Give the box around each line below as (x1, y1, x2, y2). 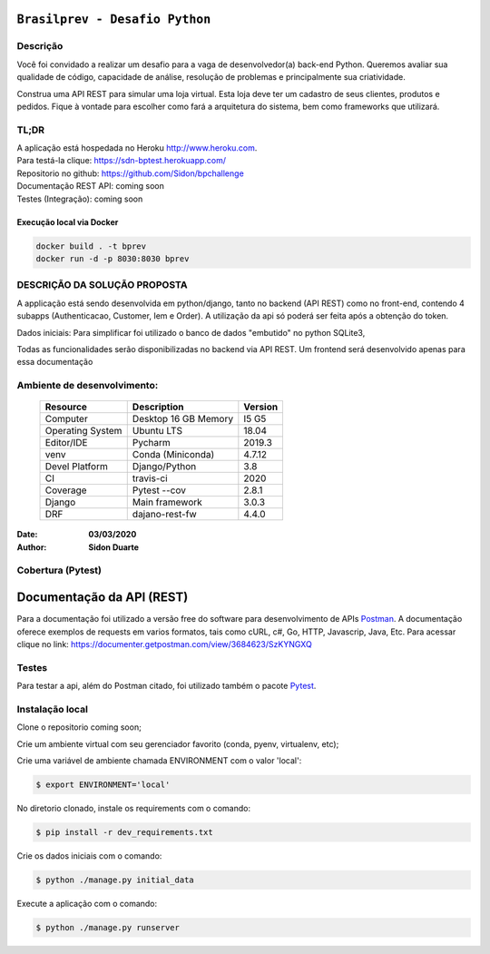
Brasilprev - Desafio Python (16, 12, 211, 27)
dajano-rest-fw (132, 508, 197, 521)
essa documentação (16, 357, 93, 368)
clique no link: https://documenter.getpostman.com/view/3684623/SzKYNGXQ (16, 638, 312, 649)
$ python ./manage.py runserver (35, 922, 181, 932)
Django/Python (132, 460, 197, 473)
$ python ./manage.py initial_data (35, 874, 194, 885)
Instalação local (16, 703, 88, 715)
